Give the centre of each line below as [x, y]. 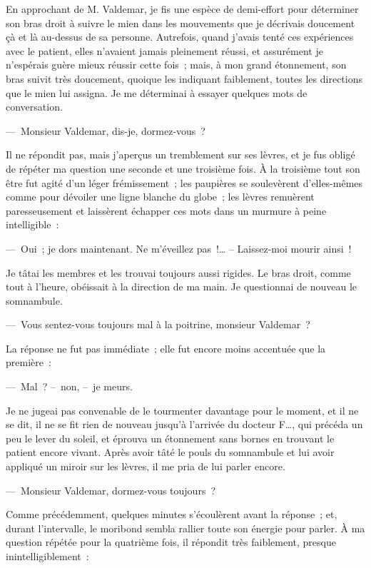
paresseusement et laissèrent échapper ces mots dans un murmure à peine [166, 210]
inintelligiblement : [47, 556]
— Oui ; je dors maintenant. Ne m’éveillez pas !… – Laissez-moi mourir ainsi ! [179, 248]
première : [29, 362]
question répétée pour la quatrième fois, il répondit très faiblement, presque [171, 542]
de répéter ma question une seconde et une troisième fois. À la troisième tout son [183, 168]
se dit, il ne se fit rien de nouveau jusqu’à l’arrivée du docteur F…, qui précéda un [184, 424]
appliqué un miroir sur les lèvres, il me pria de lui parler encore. [146, 466]
